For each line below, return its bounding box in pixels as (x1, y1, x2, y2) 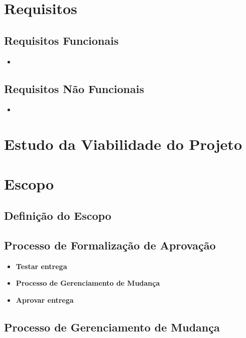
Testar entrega (16, 261, 67, 271)
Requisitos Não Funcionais (4, 80, 145, 96)
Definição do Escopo (4, 208, 111, 223)
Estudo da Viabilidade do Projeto (4, 134, 242, 154)
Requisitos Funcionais (4, 32, 119, 48)
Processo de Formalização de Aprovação (4, 237, 216, 252)
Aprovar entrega (16, 294, 74, 305)
